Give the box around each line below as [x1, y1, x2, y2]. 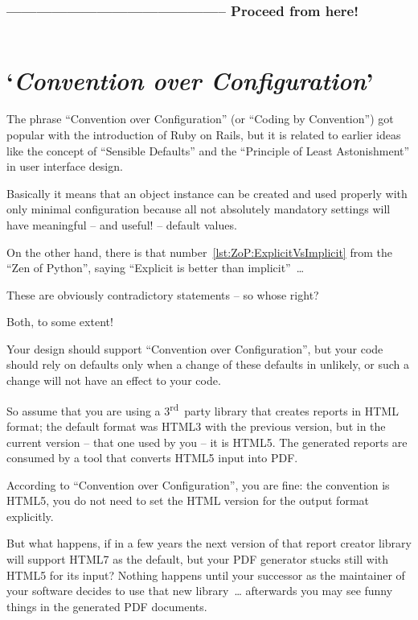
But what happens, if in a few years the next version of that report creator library [6, 535, 412, 552]
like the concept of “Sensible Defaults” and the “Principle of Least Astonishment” [6, 142, 410, 159]
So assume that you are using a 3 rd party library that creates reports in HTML [6, 399, 399, 419]
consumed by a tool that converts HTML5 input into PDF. [6, 449, 298, 466]
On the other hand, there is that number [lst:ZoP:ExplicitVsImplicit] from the [6, 243, 392, 260]
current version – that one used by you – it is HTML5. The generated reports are [6, 433, 408, 450]
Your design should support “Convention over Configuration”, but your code [6, 340, 383, 357]
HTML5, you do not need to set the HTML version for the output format [6, 492, 369, 509]
